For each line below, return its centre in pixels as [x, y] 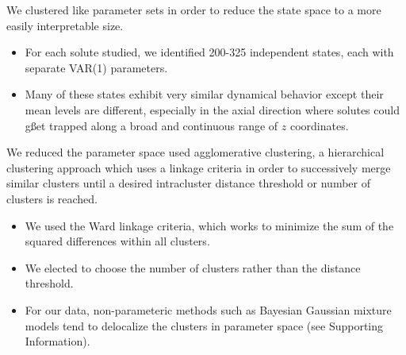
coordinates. [319, 125]
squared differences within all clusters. [117, 241]
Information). [57, 341]
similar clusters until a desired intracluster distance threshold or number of [188, 183]
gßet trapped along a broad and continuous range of [151, 125]
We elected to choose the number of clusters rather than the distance [193, 267]
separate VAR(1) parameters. [96, 67]
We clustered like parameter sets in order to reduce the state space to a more [194, 10]
